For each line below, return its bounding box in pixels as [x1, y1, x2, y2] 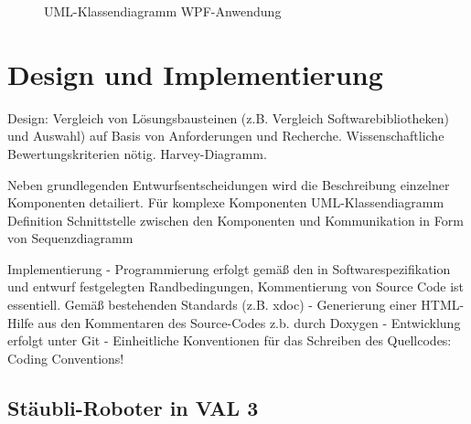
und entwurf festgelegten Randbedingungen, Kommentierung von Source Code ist [7, 277, 465, 296]
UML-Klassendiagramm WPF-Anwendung [44, 2, 282, 20]
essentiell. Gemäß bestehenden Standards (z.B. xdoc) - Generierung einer [7, 295, 417, 314]
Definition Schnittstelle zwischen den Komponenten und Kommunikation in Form [7, 210, 464, 229]
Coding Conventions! [7, 348, 124, 367]
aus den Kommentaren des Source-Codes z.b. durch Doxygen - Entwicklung [37, 313, 461, 332]
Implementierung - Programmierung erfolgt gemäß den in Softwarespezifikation [7, 259, 451, 278]
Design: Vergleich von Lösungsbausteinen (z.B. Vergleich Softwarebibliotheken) [7, 108, 449, 127]
